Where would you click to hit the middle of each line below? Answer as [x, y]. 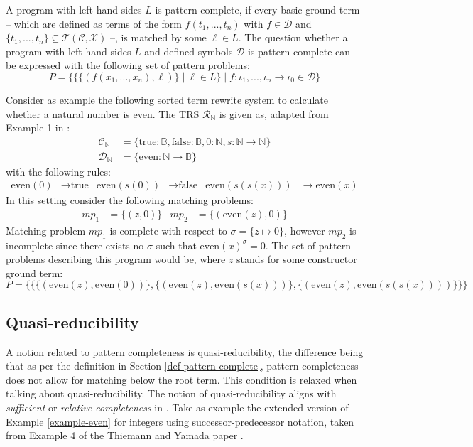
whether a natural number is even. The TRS [103, 113]
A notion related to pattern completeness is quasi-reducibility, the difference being [185, 351]
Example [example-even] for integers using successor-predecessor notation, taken [180, 421]
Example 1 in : [38, 128]
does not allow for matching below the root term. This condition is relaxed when [181, 379]
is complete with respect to [168, 230]
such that [176, 245]
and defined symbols [189, 51]
